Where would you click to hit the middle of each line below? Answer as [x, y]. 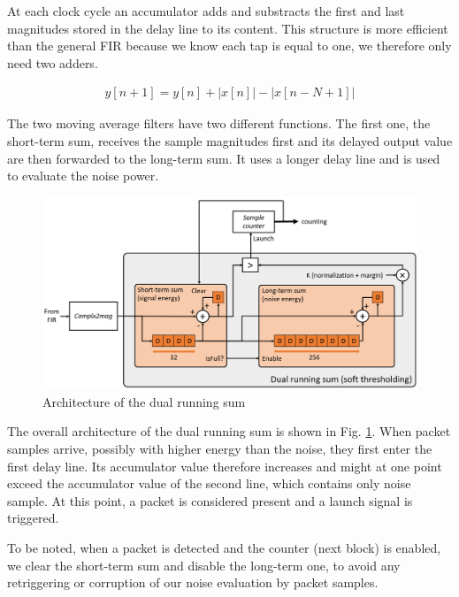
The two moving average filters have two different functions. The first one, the [219, 123]
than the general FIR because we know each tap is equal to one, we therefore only [229, 46]
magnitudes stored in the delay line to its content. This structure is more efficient [228, 28]
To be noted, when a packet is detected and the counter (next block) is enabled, [224, 547]
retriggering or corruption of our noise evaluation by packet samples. [193, 582]
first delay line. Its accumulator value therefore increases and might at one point [225, 466]
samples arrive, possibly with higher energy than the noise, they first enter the [220, 448]
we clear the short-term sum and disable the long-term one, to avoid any [204, 565]
